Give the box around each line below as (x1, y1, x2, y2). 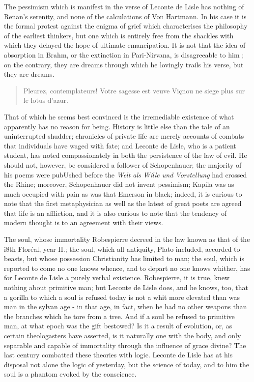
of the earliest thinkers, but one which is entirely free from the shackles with (4, 30, 234, 40)
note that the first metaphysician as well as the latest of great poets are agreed (4, 198, 242, 208)
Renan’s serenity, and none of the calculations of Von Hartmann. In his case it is (4, 11, 247, 21)
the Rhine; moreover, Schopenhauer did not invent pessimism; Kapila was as (4, 179, 234, 189)
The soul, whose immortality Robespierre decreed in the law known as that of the (4, 234, 250, 244)
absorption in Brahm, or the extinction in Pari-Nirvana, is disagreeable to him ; (4, 49, 244, 59)
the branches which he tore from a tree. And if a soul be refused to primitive (4, 311, 235, 321)
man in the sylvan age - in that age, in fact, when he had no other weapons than (4, 301, 247, 312)
